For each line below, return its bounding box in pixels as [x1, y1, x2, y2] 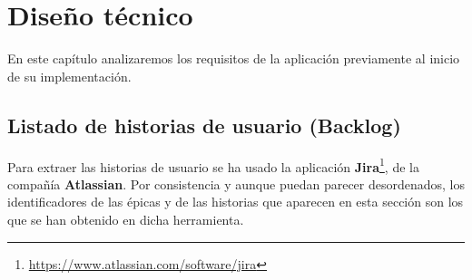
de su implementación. [7, 66, 132, 85]
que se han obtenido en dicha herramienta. [7, 209, 244, 228]
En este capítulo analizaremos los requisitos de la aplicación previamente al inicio [7, 49, 460, 68]
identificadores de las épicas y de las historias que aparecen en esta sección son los [7, 192, 464, 211]
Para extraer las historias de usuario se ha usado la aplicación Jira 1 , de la [7, 154, 419, 176]
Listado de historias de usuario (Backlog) [7, 111, 401, 139]
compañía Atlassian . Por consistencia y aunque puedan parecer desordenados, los [7, 174, 466, 193]
